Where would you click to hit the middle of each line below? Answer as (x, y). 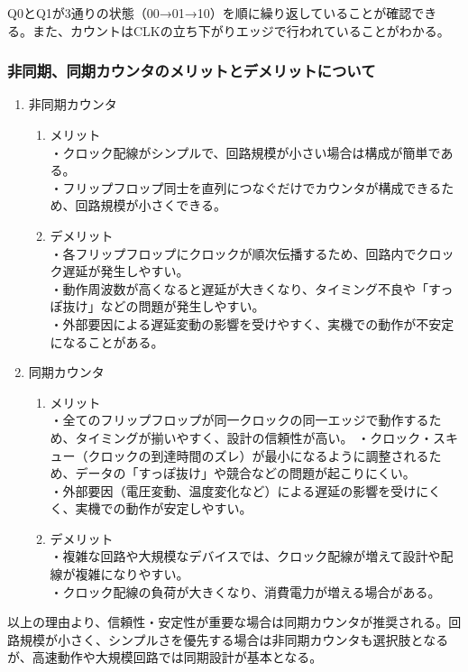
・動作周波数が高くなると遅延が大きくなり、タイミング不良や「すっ (252, 288)
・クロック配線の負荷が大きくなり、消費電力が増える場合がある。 (245, 591)
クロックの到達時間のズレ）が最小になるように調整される (258, 455)
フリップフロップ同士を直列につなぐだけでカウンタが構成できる (252, 187)
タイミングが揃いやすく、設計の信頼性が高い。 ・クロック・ (254, 437)
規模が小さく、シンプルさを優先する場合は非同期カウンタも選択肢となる (234, 639)
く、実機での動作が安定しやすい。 (151, 508)
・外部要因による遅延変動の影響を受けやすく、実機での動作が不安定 (252, 323)
